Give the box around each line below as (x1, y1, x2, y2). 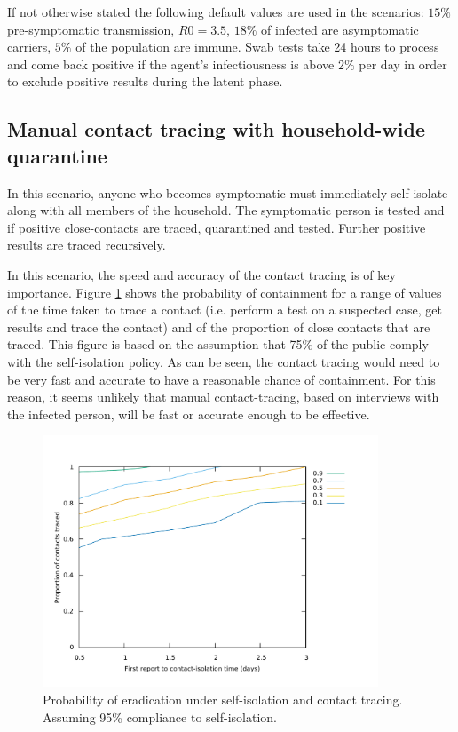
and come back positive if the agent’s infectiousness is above (7, 54, 335, 73)
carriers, (7, 37, 51, 56)
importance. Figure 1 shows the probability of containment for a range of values (7, 282, 442, 301)
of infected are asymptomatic (260, 20, 419, 38)
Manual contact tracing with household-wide (7, 115, 426, 143)
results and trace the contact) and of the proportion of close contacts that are (7, 317, 430, 336)
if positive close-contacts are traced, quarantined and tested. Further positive (7, 218, 426, 236)
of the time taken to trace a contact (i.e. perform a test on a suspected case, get (7, 300, 442, 319)
